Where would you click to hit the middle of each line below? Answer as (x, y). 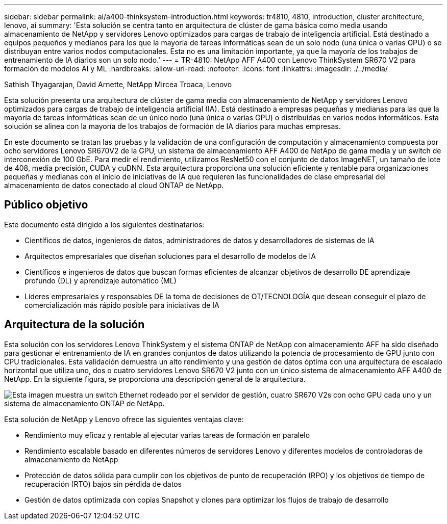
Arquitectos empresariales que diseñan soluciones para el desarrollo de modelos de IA (170, 256)
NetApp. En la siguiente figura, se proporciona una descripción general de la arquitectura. (155, 379)
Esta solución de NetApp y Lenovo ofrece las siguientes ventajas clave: (124, 419)
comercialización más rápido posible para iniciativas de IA (122, 305)
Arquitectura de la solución (74, 325)
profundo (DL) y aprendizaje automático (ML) (101, 280)
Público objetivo (46, 205)
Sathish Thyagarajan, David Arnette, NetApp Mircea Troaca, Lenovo (118, 84)
